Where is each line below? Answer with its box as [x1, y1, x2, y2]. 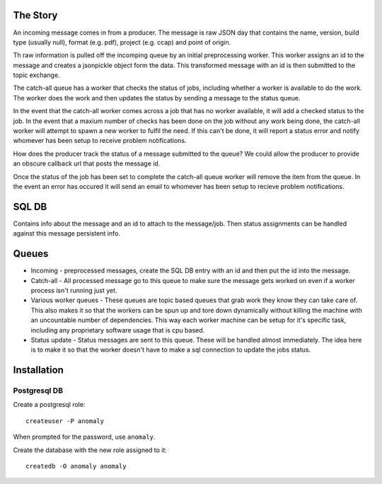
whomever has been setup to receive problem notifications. [13, 137, 187, 145]
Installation [13, 364, 64, 376]
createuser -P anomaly [25, 417, 105, 425]
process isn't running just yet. [30, 286, 117, 294]
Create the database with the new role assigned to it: [13, 446, 168, 454]
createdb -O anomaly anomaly [25, 462, 127, 471]
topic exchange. [13, 71, 60, 79]
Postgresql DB [13, 386, 64, 396]
